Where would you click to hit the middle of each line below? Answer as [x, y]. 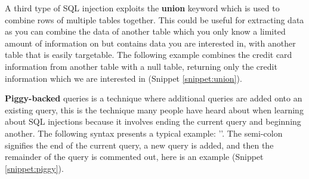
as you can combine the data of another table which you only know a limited [145, 31]
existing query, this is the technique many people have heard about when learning [154, 109]
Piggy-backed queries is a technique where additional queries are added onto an [154, 98]
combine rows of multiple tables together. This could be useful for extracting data [154, 19]
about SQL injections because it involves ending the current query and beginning [153, 121]
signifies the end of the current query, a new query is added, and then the [139, 145]
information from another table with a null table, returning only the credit [141, 66]
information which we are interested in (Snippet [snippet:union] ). [123, 78]
